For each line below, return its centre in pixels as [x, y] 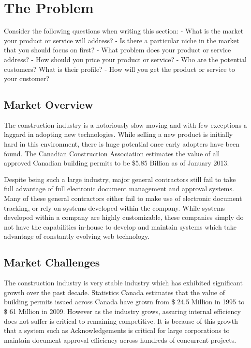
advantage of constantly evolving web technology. [77, 236]
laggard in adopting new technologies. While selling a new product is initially [118, 134]
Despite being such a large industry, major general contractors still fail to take [120, 179]
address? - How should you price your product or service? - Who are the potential [125, 59]
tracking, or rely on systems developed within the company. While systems [115, 207]
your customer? [27, 78]
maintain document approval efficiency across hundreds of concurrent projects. [120, 340]
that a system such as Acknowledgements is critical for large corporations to [117, 330]
